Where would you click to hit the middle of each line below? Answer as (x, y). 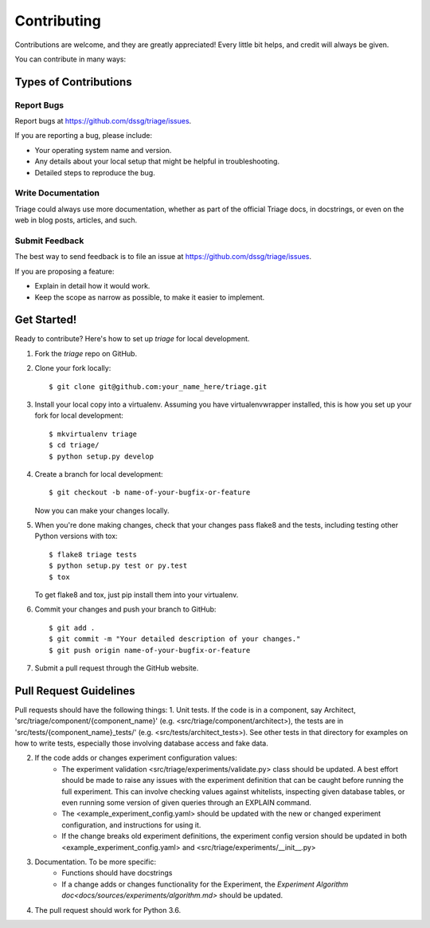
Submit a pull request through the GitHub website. (117, 668)
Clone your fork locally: (73, 368)
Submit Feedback (49, 241)
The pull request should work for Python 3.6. (108, 910)
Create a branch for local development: (99, 474)
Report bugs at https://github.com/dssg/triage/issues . (103, 121)
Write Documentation (57, 193)
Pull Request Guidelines (75, 691)
